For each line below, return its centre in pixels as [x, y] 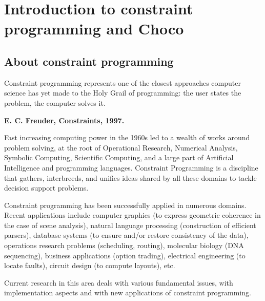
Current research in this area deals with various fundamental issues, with [119, 282]
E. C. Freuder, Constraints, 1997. [64, 120]
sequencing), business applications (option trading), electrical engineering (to [125, 255]
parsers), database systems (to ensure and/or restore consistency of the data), [126, 235]
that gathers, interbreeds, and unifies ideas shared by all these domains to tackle [130, 177]
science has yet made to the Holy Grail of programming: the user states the [123, 93]
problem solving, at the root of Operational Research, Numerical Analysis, [121, 147]
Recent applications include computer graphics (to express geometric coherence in [132, 215]
